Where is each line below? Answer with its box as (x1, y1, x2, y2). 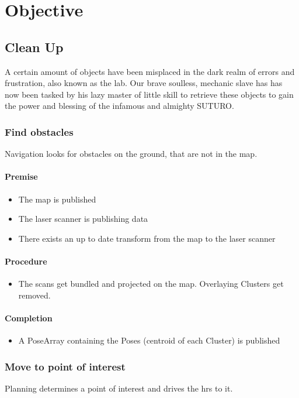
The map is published (18, 193, 96, 205)
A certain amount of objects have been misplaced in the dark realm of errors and (5, 65, 295, 77)
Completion (5, 311, 53, 324)
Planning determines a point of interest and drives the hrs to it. (5, 382, 233, 394)
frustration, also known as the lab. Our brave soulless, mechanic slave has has (5, 77, 283, 89)
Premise (5, 170, 38, 183)
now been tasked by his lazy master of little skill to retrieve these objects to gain (5, 88, 294, 100)
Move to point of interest (5, 359, 126, 373)
